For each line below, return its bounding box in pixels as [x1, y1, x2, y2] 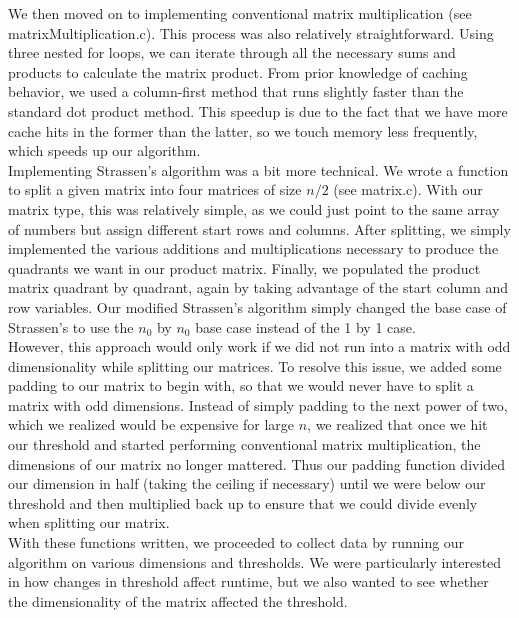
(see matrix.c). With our [333, 179, 483, 200]
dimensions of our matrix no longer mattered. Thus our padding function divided [8, 453, 506, 474]
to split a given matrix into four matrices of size [8, 179, 302, 200]
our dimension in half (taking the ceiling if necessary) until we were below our [8, 473, 486, 494]
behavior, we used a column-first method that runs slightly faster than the [8, 81, 464, 102]
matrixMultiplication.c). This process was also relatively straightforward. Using [8, 22, 494, 43]
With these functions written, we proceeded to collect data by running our [8, 532, 465, 553]
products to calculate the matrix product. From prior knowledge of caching [8, 61, 468, 82]
